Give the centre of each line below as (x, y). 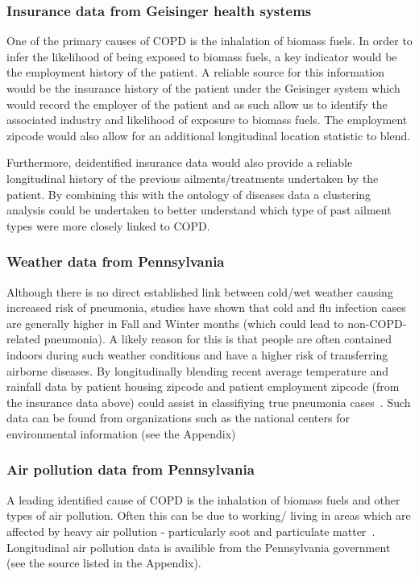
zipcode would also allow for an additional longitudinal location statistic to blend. (209, 135)
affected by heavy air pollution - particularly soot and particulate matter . (191, 531)
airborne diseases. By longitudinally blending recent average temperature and (197, 370)
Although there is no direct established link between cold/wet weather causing (200, 291)
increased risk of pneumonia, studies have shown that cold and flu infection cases (206, 307)
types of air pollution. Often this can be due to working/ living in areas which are (209, 515)
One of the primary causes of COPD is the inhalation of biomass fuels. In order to (209, 41)
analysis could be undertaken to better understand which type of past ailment (199, 210)
